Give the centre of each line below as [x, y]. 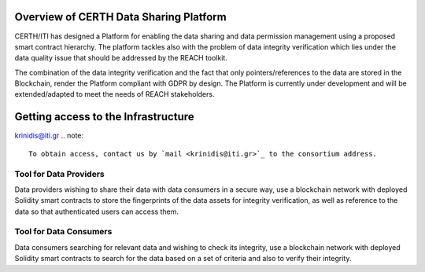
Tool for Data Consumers [63, 232]
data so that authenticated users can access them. [97, 211]
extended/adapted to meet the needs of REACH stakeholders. [115, 94]
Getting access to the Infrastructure [104, 117]
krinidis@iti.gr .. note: [49, 136]
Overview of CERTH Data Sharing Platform [121, 17]
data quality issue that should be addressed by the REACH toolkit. [121, 58]
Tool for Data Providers [60, 174]
